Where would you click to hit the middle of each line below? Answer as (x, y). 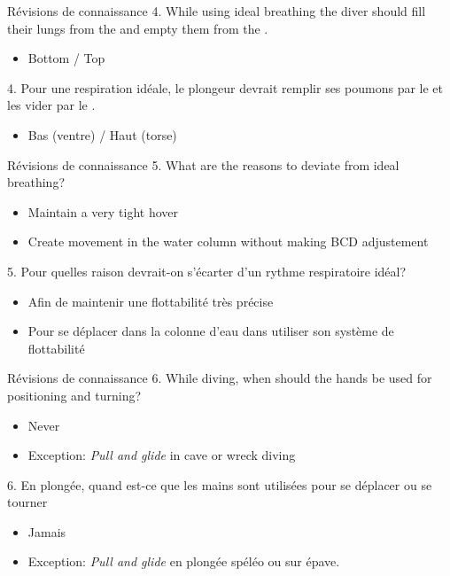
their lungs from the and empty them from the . (138, 28)
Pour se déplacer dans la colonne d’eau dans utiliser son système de (211, 331)
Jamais (47, 531)
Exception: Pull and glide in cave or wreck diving (162, 455)
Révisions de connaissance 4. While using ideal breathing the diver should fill (217, 11)
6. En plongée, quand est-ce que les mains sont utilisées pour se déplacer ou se (220, 484)
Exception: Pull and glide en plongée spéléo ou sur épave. (184, 561)
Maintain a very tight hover (103, 211)
